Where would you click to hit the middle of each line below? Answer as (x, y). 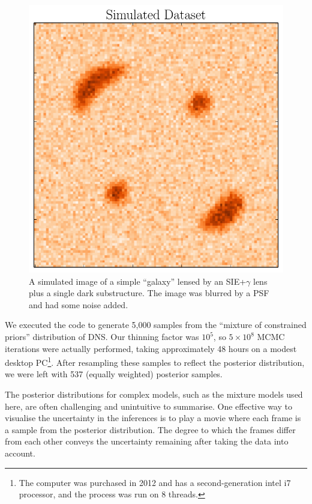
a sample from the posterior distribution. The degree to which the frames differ (150, 429)
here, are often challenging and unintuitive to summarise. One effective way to (148, 406)
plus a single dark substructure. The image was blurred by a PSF (149, 293)
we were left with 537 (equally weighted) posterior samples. (114, 374)
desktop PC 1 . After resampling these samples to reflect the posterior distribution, (155, 361)
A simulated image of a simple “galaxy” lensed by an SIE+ (138, 281)
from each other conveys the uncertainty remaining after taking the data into (147, 441)
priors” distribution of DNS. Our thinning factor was (102, 337)
